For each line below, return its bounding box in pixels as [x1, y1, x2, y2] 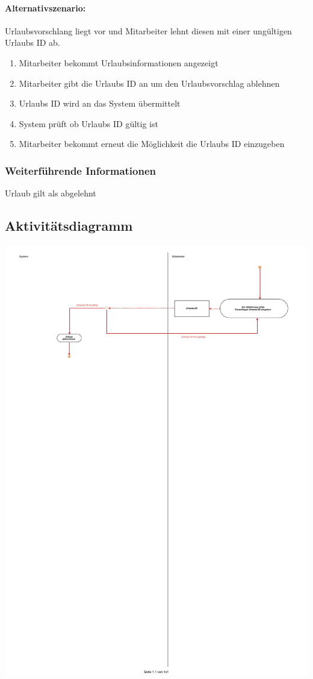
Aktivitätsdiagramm [5, 216, 133, 235]
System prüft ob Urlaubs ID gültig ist [19, 117, 158, 130]
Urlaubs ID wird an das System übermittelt [19, 97, 181, 110]
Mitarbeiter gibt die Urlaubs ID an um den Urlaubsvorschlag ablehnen [19, 77, 280, 89]
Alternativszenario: [5, 1, 86, 14]
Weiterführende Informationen [5, 163, 156, 178]
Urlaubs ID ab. [5, 36, 60, 49]
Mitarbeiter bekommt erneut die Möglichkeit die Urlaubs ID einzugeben [19, 137, 285, 150]
